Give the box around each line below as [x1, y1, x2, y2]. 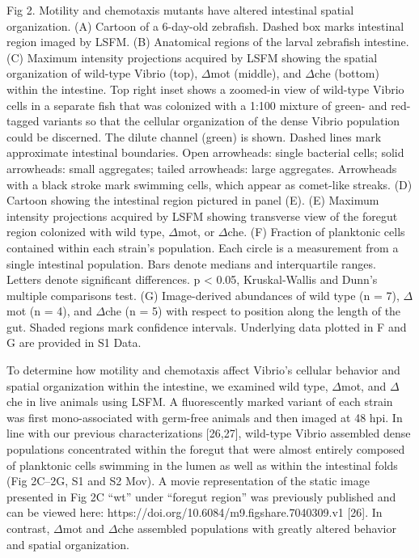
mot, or [178, 223, 215, 240]
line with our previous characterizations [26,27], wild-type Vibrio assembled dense [6, 425, 411, 442]
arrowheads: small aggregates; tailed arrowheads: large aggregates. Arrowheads [6, 159, 397, 176]
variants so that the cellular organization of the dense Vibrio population [43, 112, 400, 129]
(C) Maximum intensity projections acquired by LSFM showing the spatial [6, 49, 378, 66]
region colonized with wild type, [6, 223, 165, 240]
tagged [6, 112, 40, 129]
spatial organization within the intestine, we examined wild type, [6, 377, 328, 394]
